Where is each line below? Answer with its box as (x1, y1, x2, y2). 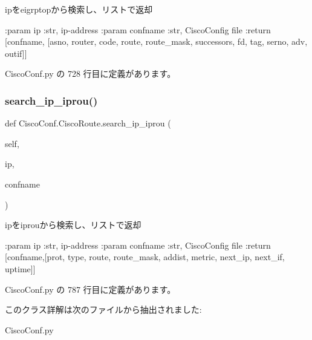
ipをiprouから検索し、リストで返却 (5, 218, 141, 231)
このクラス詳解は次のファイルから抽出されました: (5, 303, 202, 316)
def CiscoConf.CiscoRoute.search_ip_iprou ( (5, 117, 171, 129)
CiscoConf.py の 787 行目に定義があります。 (5, 283, 176, 295)
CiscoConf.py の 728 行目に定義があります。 (5, 67, 176, 80)
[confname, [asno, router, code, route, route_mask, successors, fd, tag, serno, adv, (5, 35, 308, 48)
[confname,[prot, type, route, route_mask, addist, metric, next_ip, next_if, (5, 250, 285, 263)
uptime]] (5, 262, 36, 275)
